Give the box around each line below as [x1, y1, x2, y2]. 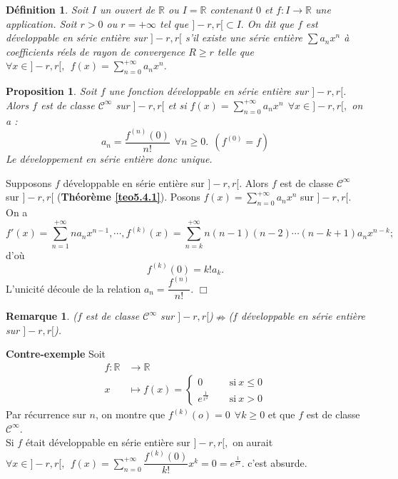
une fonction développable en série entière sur [108, 84, 309, 99]
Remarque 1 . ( [6, 308, 77, 323]
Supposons [6, 175, 52, 190]
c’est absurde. [248, 455, 307, 470]
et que [267, 407, 295, 422]
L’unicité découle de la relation [6, 281, 141, 296]
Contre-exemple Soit [6, 346, 106, 361]
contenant [210, 2, 252, 16]
